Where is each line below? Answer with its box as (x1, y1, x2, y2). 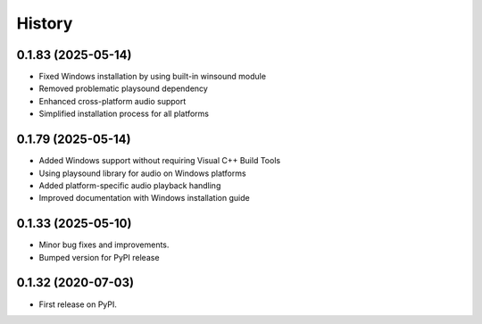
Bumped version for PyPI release (38, 252, 160, 262)
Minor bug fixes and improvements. (38, 239, 170, 250)
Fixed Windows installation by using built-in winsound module (38, 71, 267, 82)
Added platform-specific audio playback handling (38, 179, 221, 191)
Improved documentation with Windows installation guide (38, 193, 250, 204)
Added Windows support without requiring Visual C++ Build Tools (38, 155, 281, 166)
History (16, 13, 73, 33)
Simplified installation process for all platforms (38, 108, 210, 120)
